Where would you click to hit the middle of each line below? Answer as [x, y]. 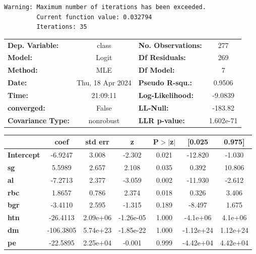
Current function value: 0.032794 [94, 17]
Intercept [24, 155]
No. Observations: [170, 45]
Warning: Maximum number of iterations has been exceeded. [105, 7]
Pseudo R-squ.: [165, 83]
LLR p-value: [162, 120]
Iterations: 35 [62, 27]
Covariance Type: [39, 120]
